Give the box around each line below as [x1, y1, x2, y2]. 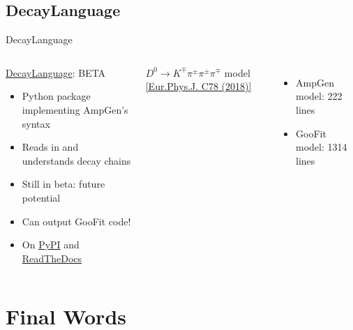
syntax [22, 116, 50, 130]
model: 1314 [296, 140, 347, 154]
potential [22, 190, 61, 204]
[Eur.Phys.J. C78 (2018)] [145, 79, 252, 93]
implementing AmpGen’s [22, 102, 128, 117]
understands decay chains [22, 153, 131, 167]
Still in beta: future [22, 177, 105, 191]
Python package [22, 89, 91, 103]
